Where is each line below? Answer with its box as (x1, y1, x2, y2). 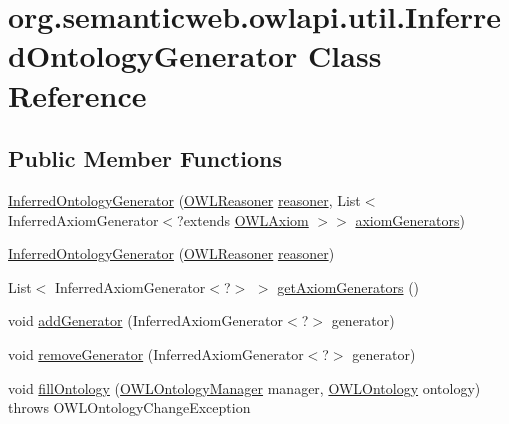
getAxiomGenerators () (277, 276, 420, 297)
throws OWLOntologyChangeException (8, 397, 251, 418)
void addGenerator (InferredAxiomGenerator (8, 310, 284, 331)
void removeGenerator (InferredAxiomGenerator (8, 343, 304, 364)
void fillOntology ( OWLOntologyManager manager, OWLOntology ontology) (8, 377, 481, 398)
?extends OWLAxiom (177, 209, 309, 230)
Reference (8, 74, 147, 115)
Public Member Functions (8, 143, 282, 174)
